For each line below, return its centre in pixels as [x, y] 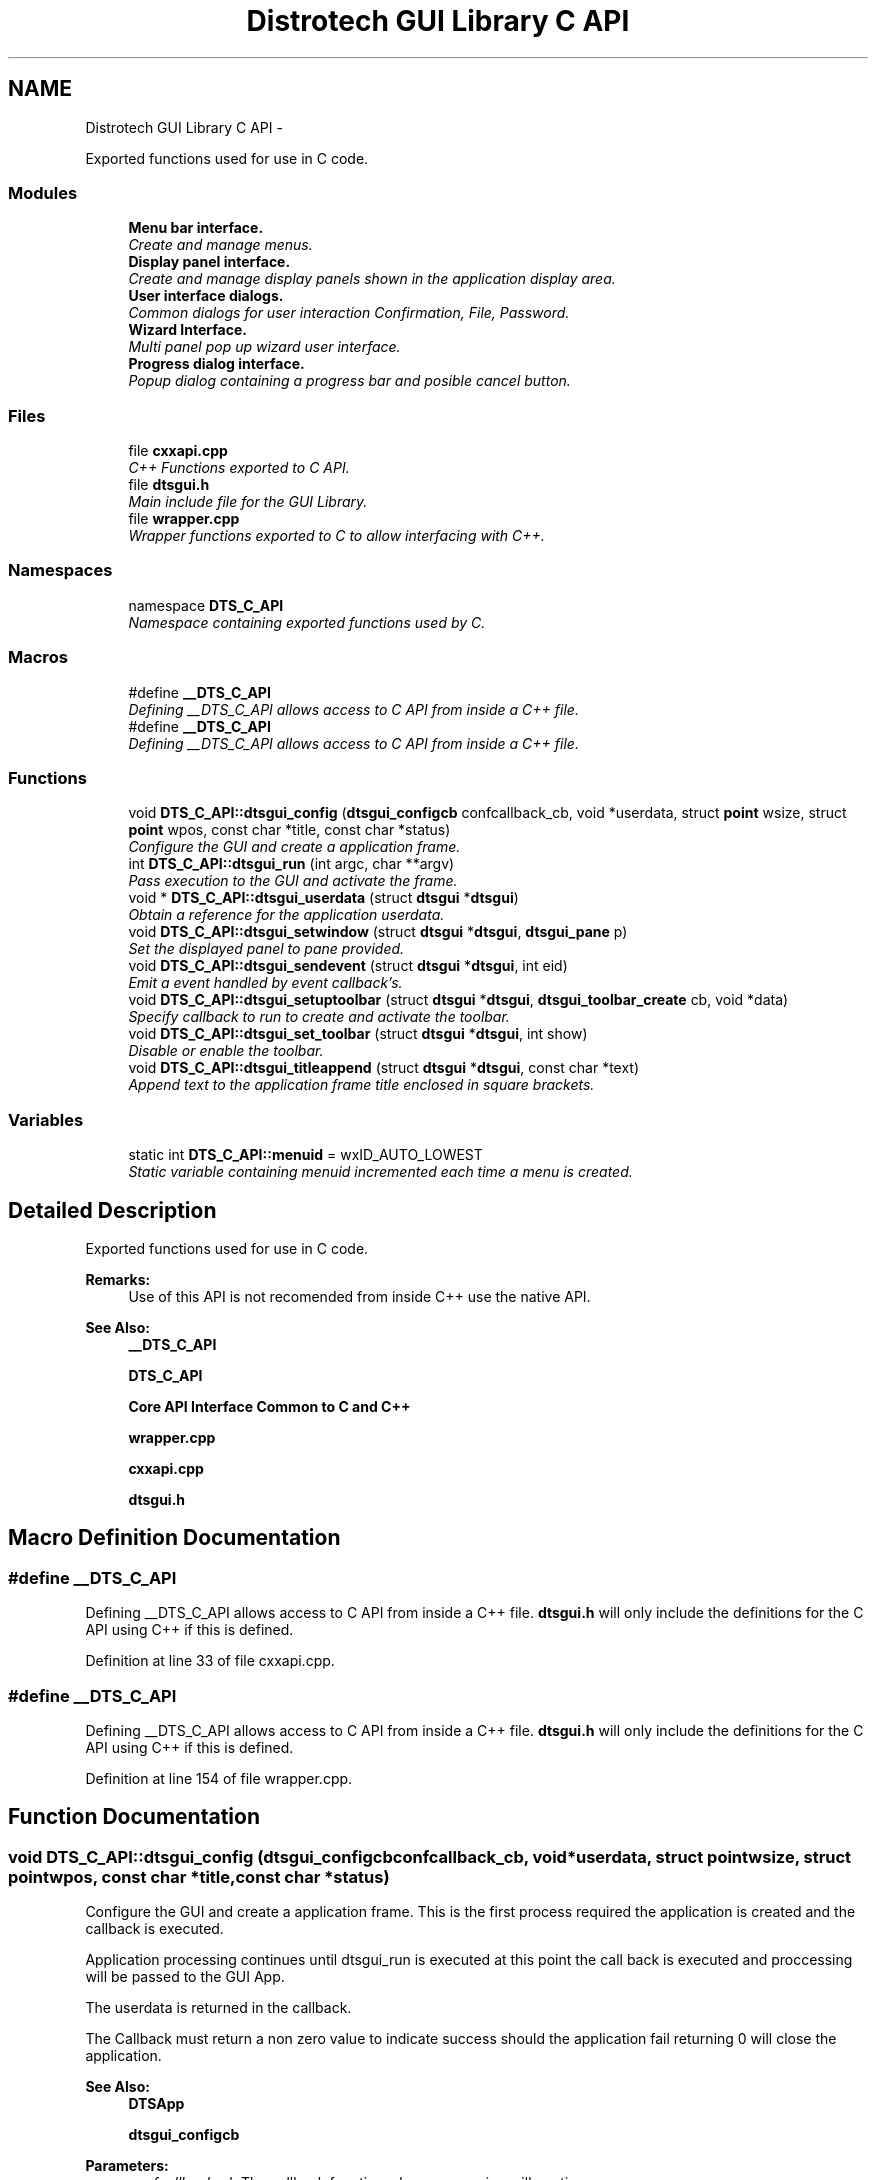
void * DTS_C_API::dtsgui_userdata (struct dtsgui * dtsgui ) [323, 898]
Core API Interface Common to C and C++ [269, 1406]
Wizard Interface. [187, 330]
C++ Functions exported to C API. [239, 468]
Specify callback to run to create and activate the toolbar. [319, 1017]
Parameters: [127, 2166]
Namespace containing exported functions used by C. [307, 622]
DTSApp [156, 2104]
